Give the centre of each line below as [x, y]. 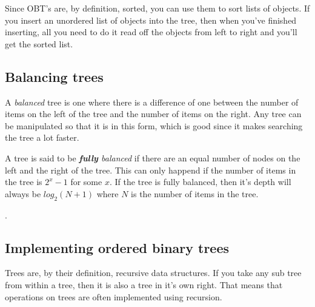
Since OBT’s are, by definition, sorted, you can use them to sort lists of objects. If [157, 8]
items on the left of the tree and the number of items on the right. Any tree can [153, 114]
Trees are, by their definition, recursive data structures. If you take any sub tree [153, 273]
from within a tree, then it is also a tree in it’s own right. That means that [144, 284]
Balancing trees [54, 76]
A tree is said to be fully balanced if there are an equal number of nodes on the [153, 157]
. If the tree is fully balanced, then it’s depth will [200, 182]
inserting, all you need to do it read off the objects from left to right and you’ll [151, 32]
